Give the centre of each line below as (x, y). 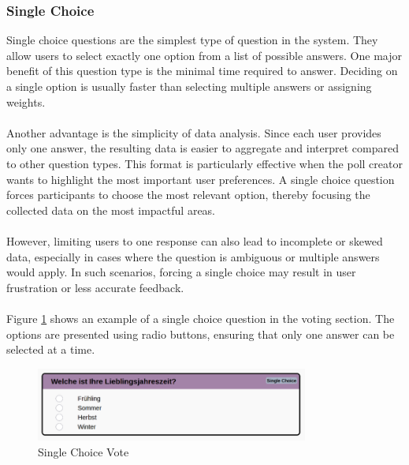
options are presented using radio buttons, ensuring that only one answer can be (201, 334)
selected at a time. (51, 349)
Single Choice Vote (84, 451)
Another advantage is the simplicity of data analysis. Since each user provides (194, 132)
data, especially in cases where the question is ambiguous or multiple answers (193, 256)
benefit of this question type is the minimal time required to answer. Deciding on (202, 71)
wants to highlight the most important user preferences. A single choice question (201, 179)
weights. (26, 101)
